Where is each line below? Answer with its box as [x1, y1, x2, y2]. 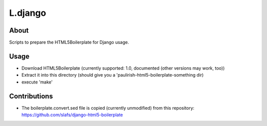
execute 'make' [21, 79, 53, 85]
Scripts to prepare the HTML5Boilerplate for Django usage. [9, 40, 130, 45]
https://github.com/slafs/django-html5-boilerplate [21, 112, 123, 118]
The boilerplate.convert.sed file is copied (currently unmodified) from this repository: [21, 105, 195, 111]
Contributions [9, 92, 53, 100]
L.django [9, 7, 46, 18]
